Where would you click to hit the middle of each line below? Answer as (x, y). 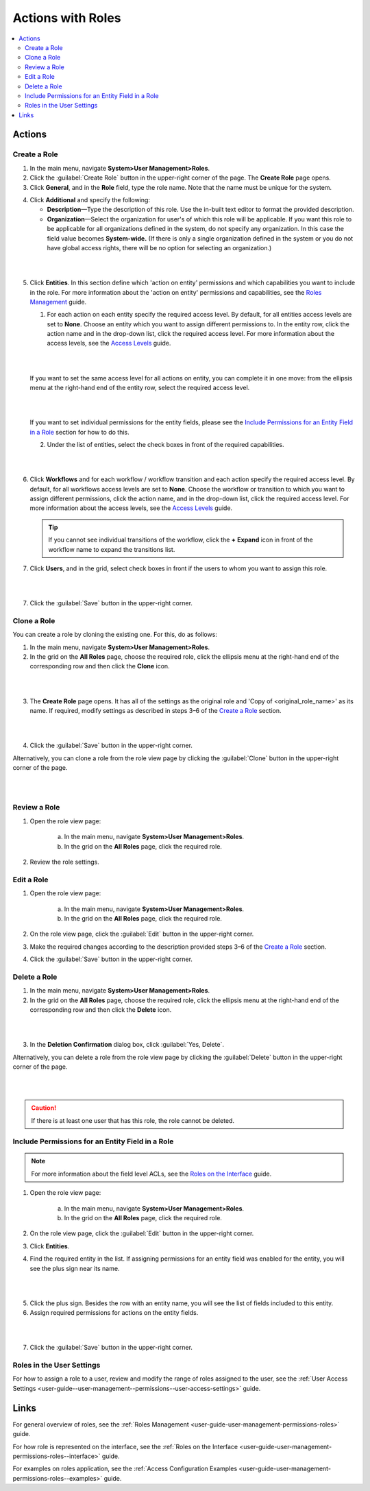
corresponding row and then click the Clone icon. (100, 666)
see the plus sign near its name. (75, 1268)
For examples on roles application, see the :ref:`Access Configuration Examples (125, 1469)
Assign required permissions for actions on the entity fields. (114, 1313)
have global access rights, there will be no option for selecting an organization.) (159, 247)
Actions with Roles (67, 18)
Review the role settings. (64, 862)
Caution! (44, 1108)
